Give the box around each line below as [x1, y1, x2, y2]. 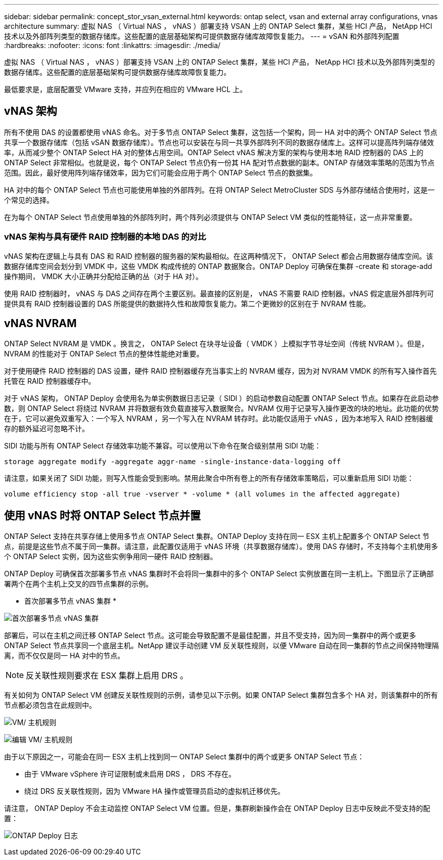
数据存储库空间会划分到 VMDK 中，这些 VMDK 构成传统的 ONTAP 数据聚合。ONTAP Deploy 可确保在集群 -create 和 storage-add [4, 261, 432, 270]
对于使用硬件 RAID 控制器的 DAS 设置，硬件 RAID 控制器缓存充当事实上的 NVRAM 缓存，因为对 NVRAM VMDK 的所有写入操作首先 [4, 367, 437, 376]
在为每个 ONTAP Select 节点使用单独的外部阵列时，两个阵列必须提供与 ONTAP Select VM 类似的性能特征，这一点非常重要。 [4, 212, 417, 221]
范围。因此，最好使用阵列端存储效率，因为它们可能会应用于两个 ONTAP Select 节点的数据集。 [4, 168, 317, 177]
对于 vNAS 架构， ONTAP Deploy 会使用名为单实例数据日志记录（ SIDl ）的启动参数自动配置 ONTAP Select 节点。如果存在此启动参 [4, 394, 439, 403]
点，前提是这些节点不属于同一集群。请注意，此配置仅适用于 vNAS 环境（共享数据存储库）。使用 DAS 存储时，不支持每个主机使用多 [4, 542, 438, 551]
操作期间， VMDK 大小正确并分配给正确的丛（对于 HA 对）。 [4, 271, 203, 281]
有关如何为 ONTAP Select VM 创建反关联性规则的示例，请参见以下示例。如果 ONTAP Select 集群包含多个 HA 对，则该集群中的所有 [4, 691, 438, 700]
